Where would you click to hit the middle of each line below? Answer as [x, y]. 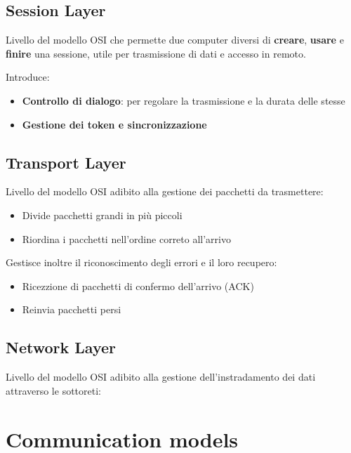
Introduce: [28, 77]
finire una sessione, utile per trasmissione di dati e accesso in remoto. [156, 53]
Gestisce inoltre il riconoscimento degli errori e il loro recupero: [141, 262]
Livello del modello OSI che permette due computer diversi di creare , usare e [175, 40]
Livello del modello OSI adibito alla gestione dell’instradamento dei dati [161, 377]
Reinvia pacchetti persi [72, 309]
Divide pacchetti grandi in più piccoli [102, 215]
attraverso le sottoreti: [53, 390]
